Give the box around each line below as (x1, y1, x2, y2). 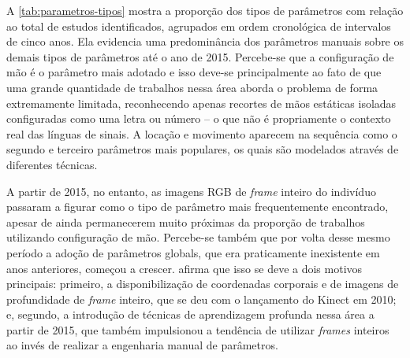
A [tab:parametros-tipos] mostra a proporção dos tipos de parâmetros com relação (6, 2, 404, 18)
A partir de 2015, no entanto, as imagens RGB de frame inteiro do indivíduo (6, 183, 376, 199)
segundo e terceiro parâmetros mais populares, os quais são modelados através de (6, 141, 399, 157)
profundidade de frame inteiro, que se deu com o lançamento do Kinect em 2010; (6, 290, 397, 307)
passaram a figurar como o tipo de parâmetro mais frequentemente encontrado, (6, 198, 389, 215)
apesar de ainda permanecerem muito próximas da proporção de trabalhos (6, 213, 365, 230)
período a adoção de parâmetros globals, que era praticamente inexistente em (6, 244, 380, 260)
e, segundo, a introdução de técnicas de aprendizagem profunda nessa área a (6, 306, 375, 323)
